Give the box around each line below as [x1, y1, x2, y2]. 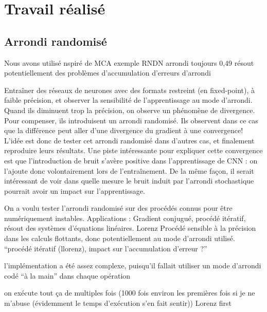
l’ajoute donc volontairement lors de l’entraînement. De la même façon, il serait [4, 165, 254, 176]
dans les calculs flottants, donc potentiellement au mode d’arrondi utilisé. [4, 233, 235, 244]
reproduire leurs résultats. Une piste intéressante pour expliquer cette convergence [4, 145, 263, 156]
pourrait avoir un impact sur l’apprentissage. [4, 185, 145, 196]
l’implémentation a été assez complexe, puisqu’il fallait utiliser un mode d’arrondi [4, 260, 261, 271]
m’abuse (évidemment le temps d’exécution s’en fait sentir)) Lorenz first [4, 298, 232, 308]
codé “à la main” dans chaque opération [4, 270, 131, 281]
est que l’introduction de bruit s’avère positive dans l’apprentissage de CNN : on [4, 155, 258, 166]
